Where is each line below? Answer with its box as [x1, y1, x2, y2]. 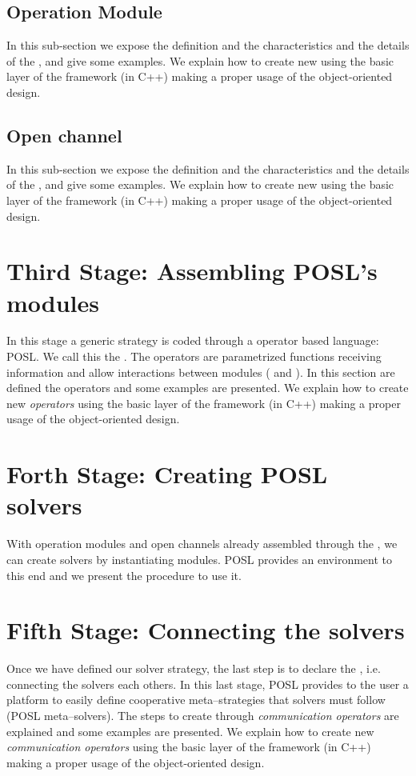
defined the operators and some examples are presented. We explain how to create [6, 379, 409, 396]
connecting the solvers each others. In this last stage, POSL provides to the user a [6, 675, 409, 692]
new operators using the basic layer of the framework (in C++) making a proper [6, 394, 401, 411]
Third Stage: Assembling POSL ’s [6, 254, 378, 287]
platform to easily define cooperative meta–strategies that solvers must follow [6, 691, 386, 708]
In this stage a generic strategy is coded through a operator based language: [6, 332, 379, 349]
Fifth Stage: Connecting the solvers [6, 614, 405, 646]
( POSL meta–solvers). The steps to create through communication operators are [6, 707, 399, 724]
